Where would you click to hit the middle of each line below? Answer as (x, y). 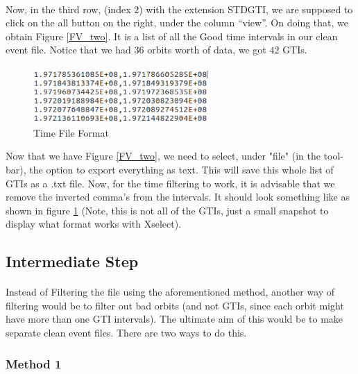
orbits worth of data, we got (207, 50)
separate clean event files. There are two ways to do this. (126, 333)
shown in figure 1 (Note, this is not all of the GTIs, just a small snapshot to (167, 210)
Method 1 (34, 363)
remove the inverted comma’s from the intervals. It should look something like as (178, 197)
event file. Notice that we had (68, 50)
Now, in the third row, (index (68, 9)
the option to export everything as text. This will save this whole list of (181, 169)
